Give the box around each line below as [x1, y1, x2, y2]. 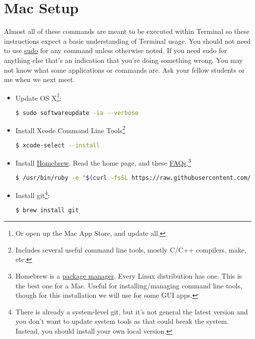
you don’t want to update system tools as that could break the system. [15, 316, 229, 326]
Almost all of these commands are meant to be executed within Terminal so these [4, 26, 250, 36]
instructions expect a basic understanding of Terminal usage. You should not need [4, 35, 251, 46]
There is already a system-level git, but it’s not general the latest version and [15, 306, 248, 316]
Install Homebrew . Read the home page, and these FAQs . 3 [15, 156, 191, 168]
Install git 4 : [15, 189, 50, 200]
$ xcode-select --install [15, 142, 100, 149]
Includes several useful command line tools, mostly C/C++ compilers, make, [15, 244, 247, 254]
